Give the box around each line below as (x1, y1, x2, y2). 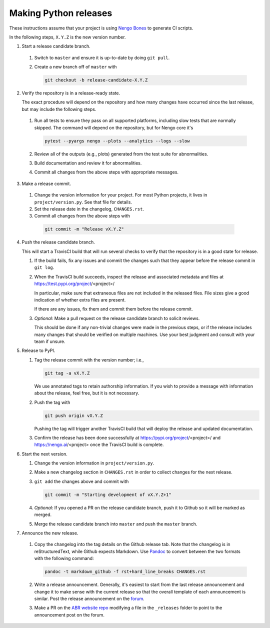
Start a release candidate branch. (21, 43, 91, 49)
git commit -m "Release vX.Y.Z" (44, 226, 124, 232)
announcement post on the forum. (34, 611, 105, 617)
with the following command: (34, 555, 94, 561)
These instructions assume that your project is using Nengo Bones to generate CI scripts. (9, 25, 193, 31)
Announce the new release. (21, 530, 78, 536)
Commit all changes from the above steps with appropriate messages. (34, 169, 179, 175)
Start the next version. (21, 450, 67, 457)
